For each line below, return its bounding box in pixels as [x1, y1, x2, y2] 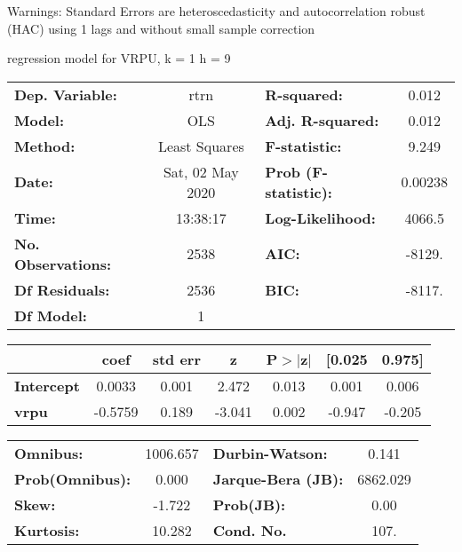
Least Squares [157, 135, 244, 156]
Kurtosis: [14, 519, 80, 540]
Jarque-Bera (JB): [212, 468, 344, 489]
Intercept [14, 375, 80, 396]
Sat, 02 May [163, 161, 239, 182]
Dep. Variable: [14, 83, 117, 105]
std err [152, 348, 201, 369]
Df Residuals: [14, 279, 110, 300]
